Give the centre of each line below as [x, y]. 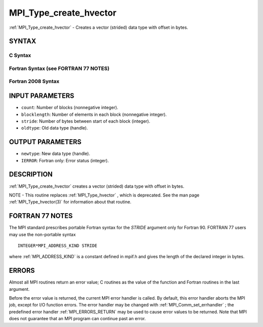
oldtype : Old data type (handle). [55, 128]
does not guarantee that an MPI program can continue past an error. [77, 319]
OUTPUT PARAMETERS [45, 142]
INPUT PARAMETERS [42, 96]
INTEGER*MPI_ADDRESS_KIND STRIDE [57, 246]
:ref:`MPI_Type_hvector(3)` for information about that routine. [70, 202]
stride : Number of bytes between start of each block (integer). [86, 121]
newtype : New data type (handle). [56, 153]
